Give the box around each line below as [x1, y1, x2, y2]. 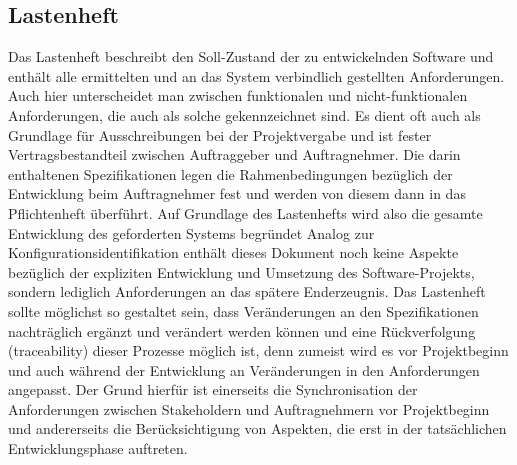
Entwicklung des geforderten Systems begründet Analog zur [8, 222, 375, 243]
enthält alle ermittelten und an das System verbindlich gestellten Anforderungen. [8, 65, 505, 86]
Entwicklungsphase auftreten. [8, 438, 188, 459]
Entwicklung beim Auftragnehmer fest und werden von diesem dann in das [8, 183, 466, 204]
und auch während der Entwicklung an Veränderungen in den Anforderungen [8, 359, 480, 380]
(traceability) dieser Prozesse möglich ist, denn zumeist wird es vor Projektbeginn [8, 340, 509, 361]
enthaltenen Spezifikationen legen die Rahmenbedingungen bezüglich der [8, 163, 453, 184]
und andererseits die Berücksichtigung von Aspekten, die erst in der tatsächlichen [8, 418, 507, 439]
